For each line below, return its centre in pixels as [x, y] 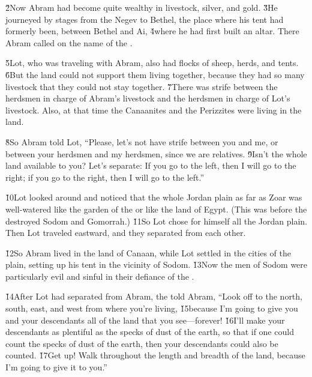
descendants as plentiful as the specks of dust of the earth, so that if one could [150, 332]
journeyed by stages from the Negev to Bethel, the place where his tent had [145, 19]
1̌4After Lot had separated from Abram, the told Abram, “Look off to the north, [154, 296]
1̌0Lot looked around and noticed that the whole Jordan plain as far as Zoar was [154, 197]
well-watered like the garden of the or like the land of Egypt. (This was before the [156, 209]
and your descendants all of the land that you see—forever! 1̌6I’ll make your [145, 320]
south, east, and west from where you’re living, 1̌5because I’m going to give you [152, 308]
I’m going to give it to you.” [56, 367]
